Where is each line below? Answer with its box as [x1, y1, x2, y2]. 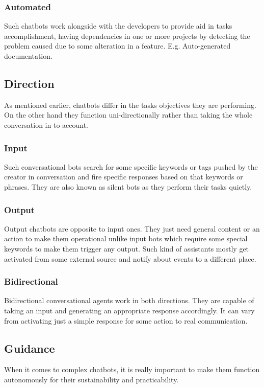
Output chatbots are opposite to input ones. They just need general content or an [4, 223, 260, 234]
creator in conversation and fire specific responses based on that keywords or [4, 171, 243, 182]
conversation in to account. [4, 119, 89, 130]
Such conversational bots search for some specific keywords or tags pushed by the [4, 161, 258, 172]
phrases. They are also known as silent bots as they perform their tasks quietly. [4, 181, 252, 192]
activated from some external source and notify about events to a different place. [4, 253, 256, 264]
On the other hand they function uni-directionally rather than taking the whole [4, 109, 253, 120]
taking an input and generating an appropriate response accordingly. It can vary [4, 305, 255, 315]
